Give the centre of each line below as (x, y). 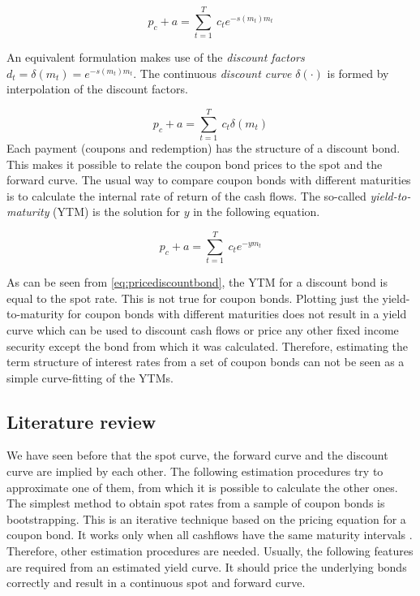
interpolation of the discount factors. (97, 89)
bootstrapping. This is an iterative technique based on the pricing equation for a (206, 518)
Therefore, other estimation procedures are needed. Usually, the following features (210, 551)
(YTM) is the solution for (117, 212)
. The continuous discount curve (212, 73)
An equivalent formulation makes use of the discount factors (156, 57)
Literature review (81, 421)
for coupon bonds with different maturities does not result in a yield (237, 314)
